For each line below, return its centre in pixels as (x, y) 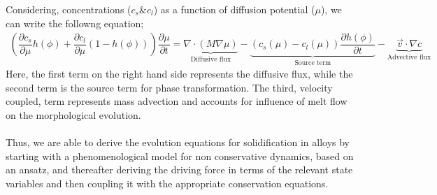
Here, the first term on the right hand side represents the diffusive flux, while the (179, 74)
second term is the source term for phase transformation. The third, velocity (169, 87)
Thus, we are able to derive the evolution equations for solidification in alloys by (178, 142)
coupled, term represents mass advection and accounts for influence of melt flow (177, 101)
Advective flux (409, 58)
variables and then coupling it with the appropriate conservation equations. (167, 183)
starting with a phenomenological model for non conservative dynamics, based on (180, 156)
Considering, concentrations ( (69, 9)
